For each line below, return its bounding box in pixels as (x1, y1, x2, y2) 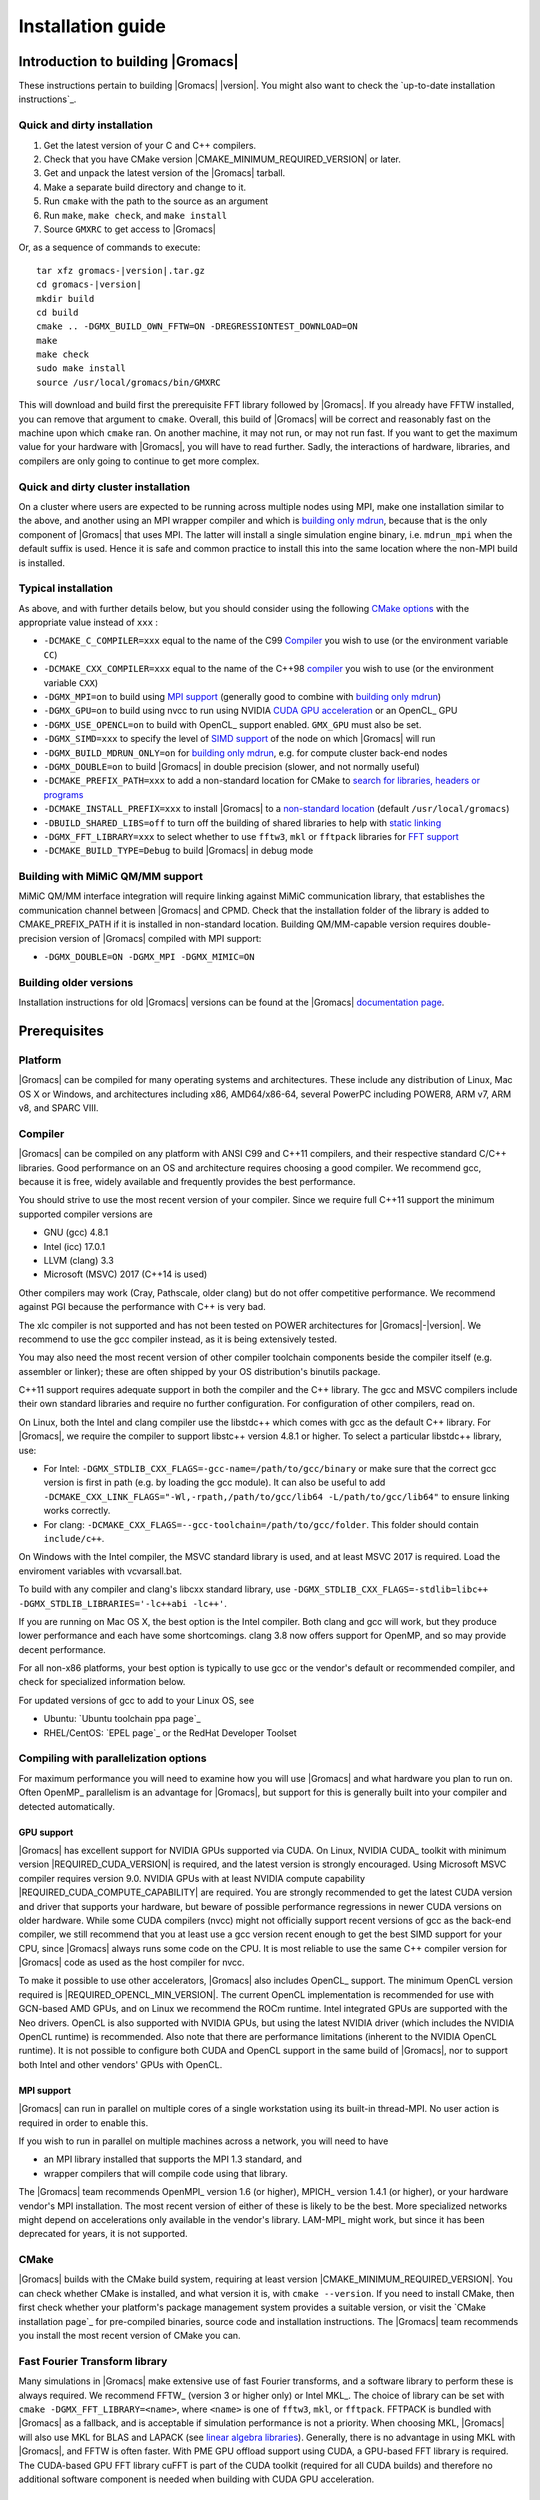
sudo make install (36, 363, 127, 374)
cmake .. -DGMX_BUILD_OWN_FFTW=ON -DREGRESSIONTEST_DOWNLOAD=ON (36, 321, 359, 332)
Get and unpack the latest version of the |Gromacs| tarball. (43, 167, 286, 179)
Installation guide (18, 15, 167, 37)
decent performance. (18, 1643, 107, 1655)
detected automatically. (18, 1800, 115, 1812)
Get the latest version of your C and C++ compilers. (43, 139, 257, 151)
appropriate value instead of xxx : (18, 616, 159, 629)
